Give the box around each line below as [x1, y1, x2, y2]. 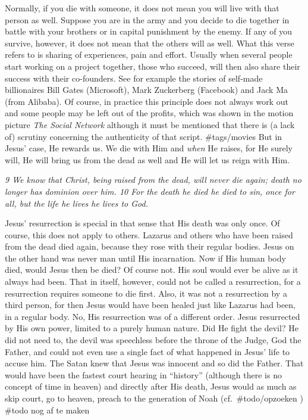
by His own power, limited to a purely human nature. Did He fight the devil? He [5, 322, 298, 334]
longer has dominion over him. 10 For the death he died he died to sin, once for [5, 185, 295, 197]
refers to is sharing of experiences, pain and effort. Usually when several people [5, 48, 293, 61]
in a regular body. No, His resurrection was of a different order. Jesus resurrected [5, 310, 300, 322]
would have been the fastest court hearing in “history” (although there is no [5, 368, 282, 381]
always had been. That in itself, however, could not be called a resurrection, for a [5, 275, 301, 288]
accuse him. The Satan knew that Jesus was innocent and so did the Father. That [5, 357, 304, 369]
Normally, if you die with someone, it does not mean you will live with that [5, 2, 279, 14]
